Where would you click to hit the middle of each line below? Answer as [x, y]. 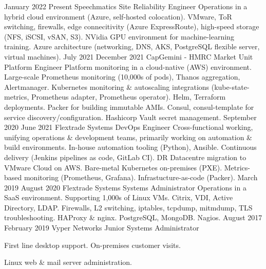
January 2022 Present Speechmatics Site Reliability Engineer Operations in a [126, 6]
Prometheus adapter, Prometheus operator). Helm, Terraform [128, 97]
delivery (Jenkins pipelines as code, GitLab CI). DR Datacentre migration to [125, 157]
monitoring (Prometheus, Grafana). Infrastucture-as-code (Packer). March [141, 177]
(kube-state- [230, 87]
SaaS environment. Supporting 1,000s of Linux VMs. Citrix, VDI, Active [119, 197]
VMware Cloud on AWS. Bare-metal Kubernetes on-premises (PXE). [113, 167]
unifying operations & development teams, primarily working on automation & [128, 137]
